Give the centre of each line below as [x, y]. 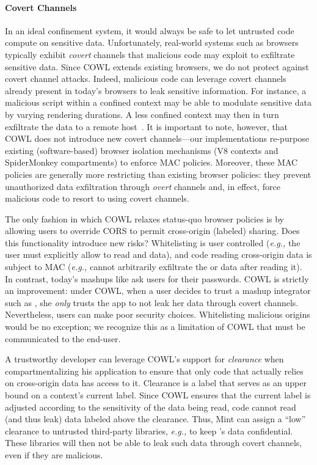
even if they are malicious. [54, 454]
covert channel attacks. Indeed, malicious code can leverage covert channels [146, 79]
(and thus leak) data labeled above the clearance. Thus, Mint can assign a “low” [155, 419]
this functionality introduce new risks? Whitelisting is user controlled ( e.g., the [153, 242]
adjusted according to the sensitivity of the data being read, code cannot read [151, 407]
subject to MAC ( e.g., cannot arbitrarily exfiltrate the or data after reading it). [154, 267]
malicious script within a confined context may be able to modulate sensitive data [158, 102]
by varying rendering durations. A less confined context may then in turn [142, 114]
